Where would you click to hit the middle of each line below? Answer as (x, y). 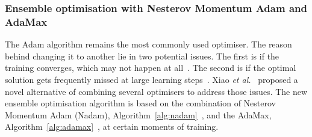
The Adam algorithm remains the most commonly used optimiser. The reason (148, 44)
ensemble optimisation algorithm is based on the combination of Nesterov (141, 103)
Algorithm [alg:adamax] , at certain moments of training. (112, 126)
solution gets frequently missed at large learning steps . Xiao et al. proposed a (151, 79)
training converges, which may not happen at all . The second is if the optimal (151, 68)
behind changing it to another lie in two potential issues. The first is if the (142, 56)
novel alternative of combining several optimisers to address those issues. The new (156, 91)
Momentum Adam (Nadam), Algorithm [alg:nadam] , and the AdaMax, (138, 114)
